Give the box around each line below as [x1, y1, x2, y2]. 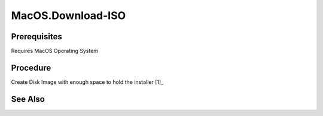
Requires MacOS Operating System [11, 48, 99, 55]
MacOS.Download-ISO [11, 9, 126, 22]
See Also [11, 94, 45, 104]
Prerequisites [11, 32, 62, 42]
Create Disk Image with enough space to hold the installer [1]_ [11, 78, 164, 86]
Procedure [11, 62, 51, 73]
